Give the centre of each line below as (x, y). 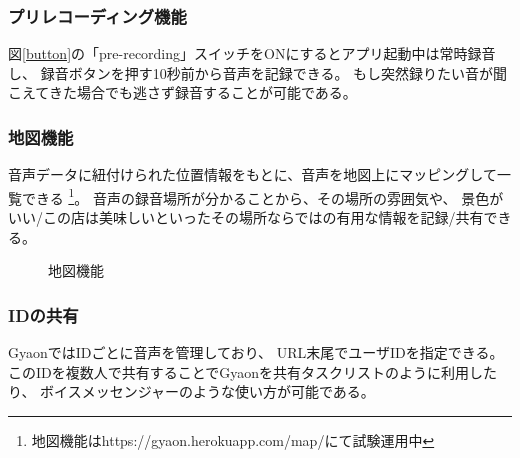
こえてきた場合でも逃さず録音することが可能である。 (182, 92)
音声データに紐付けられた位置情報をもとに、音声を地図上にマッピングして (252, 174)
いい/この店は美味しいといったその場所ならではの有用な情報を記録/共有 (246, 217)
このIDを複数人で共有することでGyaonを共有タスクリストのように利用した (253, 371)
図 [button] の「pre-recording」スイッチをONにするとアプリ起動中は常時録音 (252, 53)
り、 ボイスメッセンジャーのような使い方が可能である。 (191, 391)
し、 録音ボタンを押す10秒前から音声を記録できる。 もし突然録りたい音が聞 (258, 72)
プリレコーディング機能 (97, 15)
